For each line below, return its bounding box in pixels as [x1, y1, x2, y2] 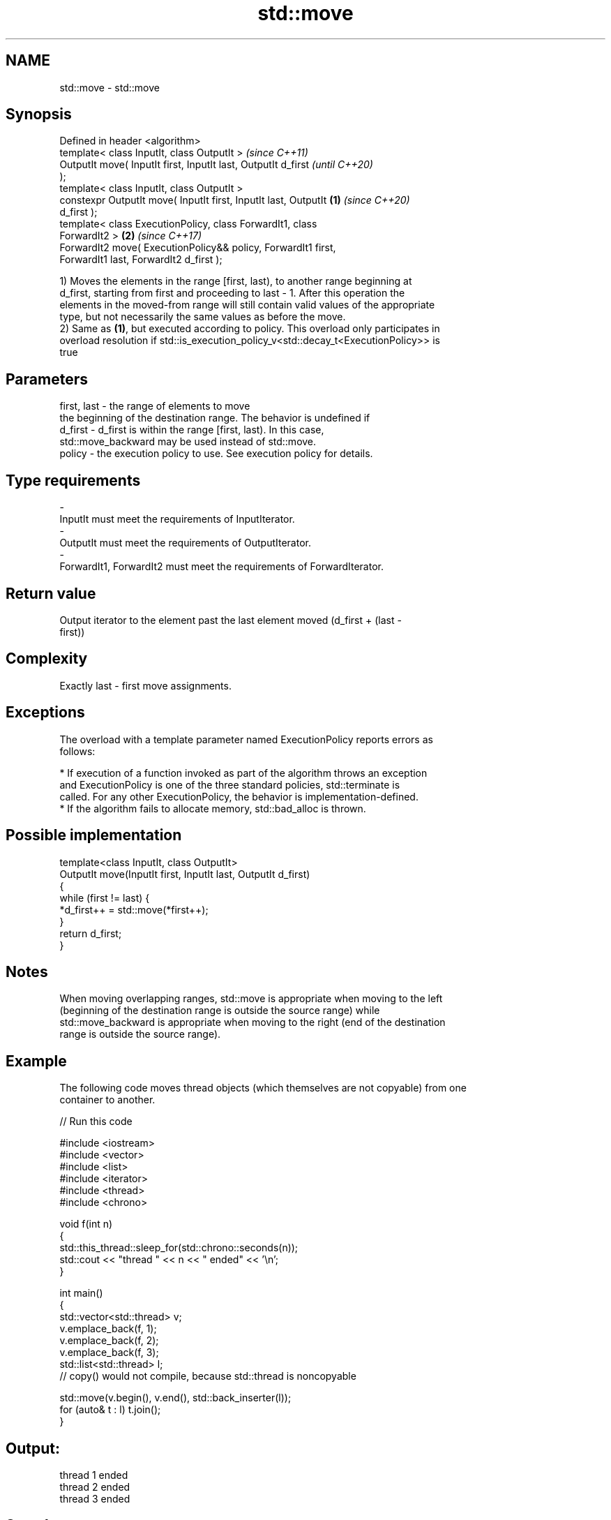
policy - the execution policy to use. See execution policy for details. [59, 447, 373, 460]
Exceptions [6, 703, 85, 722]
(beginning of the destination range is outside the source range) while [59, 1004, 380, 1017]
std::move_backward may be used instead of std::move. [59, 435, 317, 448]
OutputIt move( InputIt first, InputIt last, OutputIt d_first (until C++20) [59, 158, 373, 171]
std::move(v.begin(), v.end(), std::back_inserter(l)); [59, 1392, 292, 1404]
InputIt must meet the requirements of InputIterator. [59, 513, 295, 526]
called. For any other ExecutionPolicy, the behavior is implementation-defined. [59, 790, 418, 803]
